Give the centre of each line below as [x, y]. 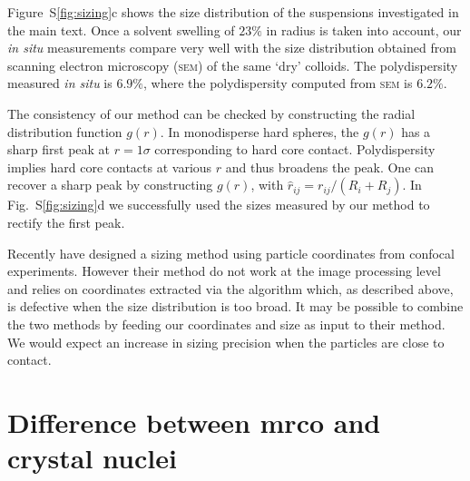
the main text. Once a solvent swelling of [121, 29]
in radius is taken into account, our [364, 29]
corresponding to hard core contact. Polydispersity [295, 149]
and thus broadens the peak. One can [330, 167]
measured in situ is [60, 83]
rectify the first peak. [66, 222]
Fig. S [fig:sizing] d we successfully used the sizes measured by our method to [219, 205]
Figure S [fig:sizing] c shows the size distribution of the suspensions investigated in [233, 12]
